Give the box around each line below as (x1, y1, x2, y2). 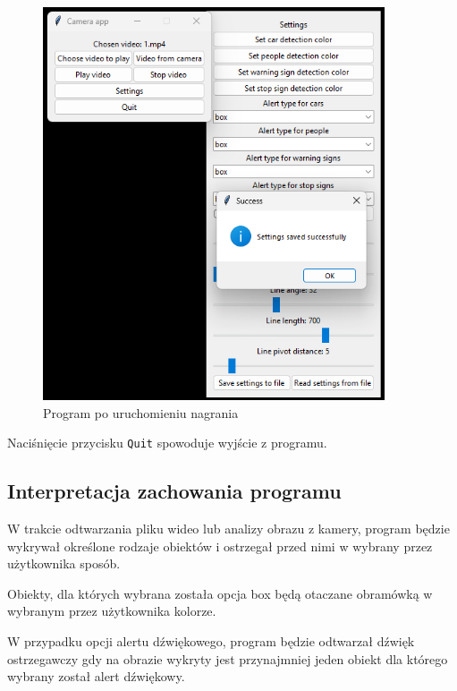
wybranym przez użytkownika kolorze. (7, 601, 216, 620)
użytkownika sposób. (7, 554, 121, 573)
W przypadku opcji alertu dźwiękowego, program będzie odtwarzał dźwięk (7, 632, 415, 651)
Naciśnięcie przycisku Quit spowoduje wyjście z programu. (7, 433, 327, 452)
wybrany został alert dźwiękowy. (7, 667, 185, 686)
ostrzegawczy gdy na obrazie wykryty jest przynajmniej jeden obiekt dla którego (7, 649, 448, 668)
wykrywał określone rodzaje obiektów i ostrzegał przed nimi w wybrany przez (7, 536, 433, 555)
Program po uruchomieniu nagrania (43, 403, 239, 422)
